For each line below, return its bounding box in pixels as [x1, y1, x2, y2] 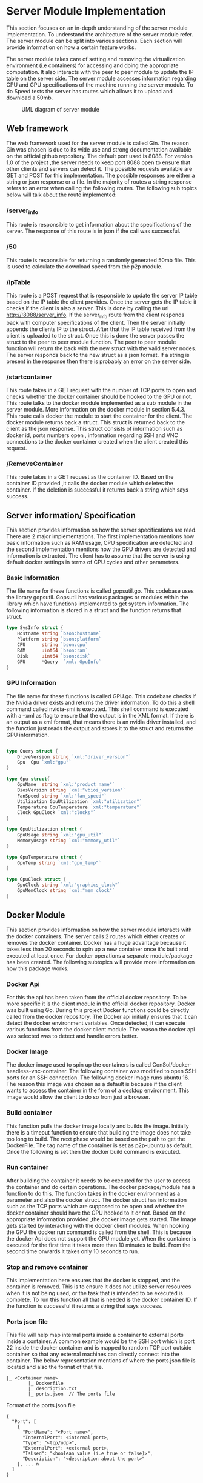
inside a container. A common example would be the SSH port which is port [6, 1338, 195, 1345]
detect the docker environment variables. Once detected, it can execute [6, 1019, 186, 1027]
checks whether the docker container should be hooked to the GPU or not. [6, 393, 193, 400]
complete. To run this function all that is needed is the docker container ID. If [6, 1296, 198, 1304]
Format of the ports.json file [6, 1402, 76, 1409]
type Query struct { [6, 748, 59, 754]
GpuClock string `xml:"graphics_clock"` [17, 882, 121, 888]
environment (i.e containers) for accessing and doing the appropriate [6, 62, 179, 69]
